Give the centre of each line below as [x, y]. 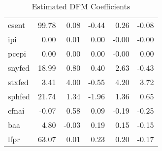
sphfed [19, 96]
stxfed [18, 82]
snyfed [19, 68]
